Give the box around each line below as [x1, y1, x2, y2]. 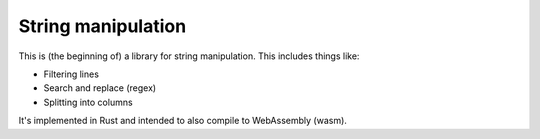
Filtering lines [43, 68, 100, 80]
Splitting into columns [43, 96, 134, 108]
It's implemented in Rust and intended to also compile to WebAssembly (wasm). [18, 115, 347, 127]
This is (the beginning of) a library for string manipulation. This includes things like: [18, 50, 360, 62]
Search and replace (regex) [43, 82, 157, 94]
